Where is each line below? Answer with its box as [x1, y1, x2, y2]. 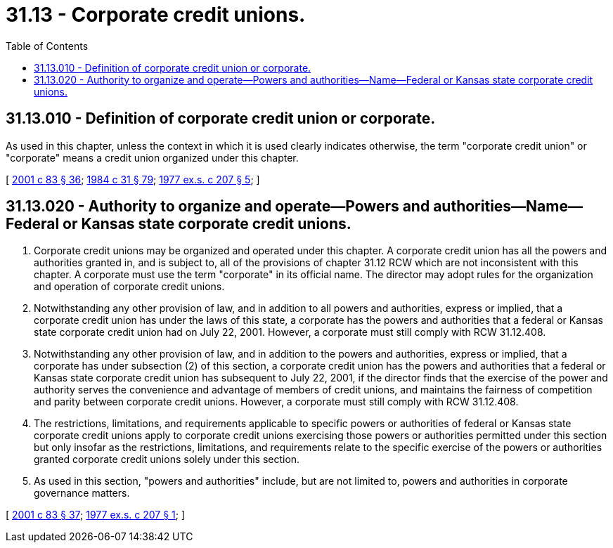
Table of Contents [6, 39, 89, 52]
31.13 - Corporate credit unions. [6, 3, 306, 27]
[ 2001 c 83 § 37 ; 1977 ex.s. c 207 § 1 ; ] [6, 509, 186, 521]
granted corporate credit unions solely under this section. [34, 453, 300, 466]
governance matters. [34, 487, 130, 500]
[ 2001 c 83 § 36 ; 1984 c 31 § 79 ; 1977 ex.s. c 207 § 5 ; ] [6, 173, 260, 185]
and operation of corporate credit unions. [34, 280, 225, 293]
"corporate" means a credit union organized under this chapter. [6, 151, 299, 164]
